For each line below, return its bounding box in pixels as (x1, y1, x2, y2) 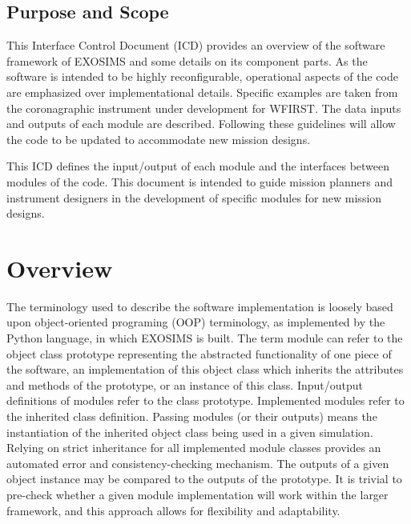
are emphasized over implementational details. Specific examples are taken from (6, 83, 398, 100)
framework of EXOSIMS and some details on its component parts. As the (6, 52, 368, 69)
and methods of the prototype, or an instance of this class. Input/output (6, 376, 364, 393)
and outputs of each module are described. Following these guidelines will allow (6, 115, 396, 132)
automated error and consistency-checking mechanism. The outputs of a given (6, 454, 389, 471)
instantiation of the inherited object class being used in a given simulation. (6, 423, 373, 440)
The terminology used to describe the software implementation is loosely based (6, 298, 393, 314)
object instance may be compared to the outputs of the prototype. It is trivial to (6, 470, 402, 487)
